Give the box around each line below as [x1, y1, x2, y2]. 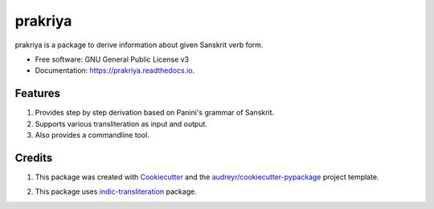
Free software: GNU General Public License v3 [35, 54, 190, 64]
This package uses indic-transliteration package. [35, 187, 197, 196]
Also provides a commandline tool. [35, 131, 150, 140]
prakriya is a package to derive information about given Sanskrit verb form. [14, 40, 264, 50]
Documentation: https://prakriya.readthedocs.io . [35, 66, 195, 75]
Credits [14, 151, 53, 164]
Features [14, 86, 60, 100]
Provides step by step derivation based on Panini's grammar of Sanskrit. [35, 108, 275, 118]
